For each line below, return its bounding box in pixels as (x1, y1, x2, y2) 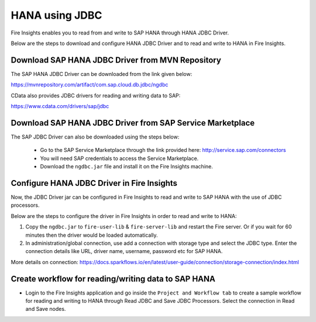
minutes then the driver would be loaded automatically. (25, 231, 158, 238)
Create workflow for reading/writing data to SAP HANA (11, 273, 216, 283)
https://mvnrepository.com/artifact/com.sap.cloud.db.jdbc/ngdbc (11, 81, 169, 88)
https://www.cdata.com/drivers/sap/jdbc (11, 103, 109, 110)
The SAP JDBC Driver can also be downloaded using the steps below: (11, 133, 180, 140)
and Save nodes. (25, 306, 66, 313)
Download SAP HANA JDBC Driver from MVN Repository (11, 55, 222, 65)
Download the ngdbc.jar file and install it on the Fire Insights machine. (40, 163, 213, 170)
